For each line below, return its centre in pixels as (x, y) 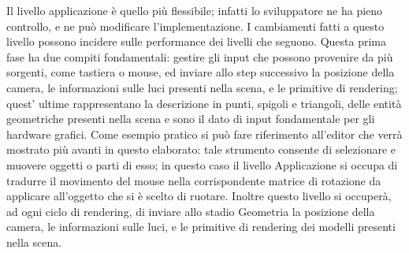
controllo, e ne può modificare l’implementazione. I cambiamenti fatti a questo (195, 26)
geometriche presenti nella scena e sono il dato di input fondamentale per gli (191, 119)
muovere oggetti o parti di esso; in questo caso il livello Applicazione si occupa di (202, 164)
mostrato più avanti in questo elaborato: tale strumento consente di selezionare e (201, 149)
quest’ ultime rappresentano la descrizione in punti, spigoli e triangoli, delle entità (204, 103)
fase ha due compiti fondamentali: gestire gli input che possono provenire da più (200, 56)
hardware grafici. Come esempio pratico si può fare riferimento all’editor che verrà (204, 134)
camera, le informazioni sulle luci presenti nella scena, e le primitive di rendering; (202, 87)
